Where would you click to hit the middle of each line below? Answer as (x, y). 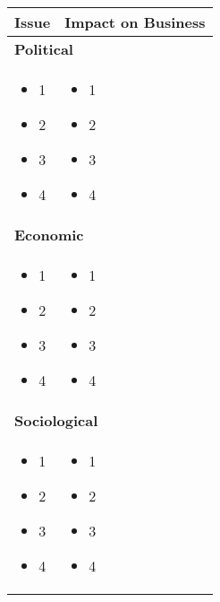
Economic (49, 235)
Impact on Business (135, 22)
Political (44, 49)
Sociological (56, 420)
